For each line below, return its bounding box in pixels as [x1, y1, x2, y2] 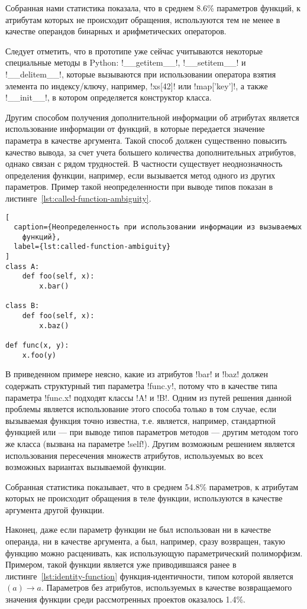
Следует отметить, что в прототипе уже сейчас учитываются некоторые [5, 44, 263, 57]
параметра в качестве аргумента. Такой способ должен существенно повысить [5, 134, 287, 146]
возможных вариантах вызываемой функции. [5, 461, 166, 473]
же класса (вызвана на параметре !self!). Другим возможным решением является [5, 437, 295, 449]
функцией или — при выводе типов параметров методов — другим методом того [5, 426, 299, 438]
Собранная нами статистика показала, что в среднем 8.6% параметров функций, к [5, 2, 300, 14]
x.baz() [39, 321, 69, 330]
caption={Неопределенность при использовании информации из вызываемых [14, 223, 302, 232]
